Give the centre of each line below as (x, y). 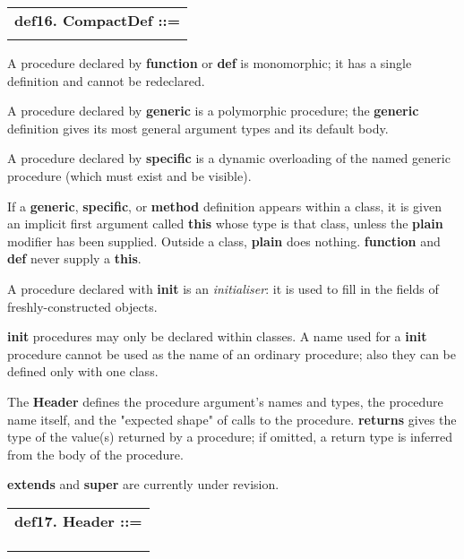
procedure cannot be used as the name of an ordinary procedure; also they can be (232, 353)
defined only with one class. (83, 371)
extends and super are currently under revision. (143, 484)
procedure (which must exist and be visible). (129, 175)
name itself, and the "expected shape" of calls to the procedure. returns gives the (232, 419)
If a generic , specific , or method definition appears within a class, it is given (224, 206)
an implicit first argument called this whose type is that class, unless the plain (225, 224)
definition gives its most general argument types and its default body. (198, 128)
